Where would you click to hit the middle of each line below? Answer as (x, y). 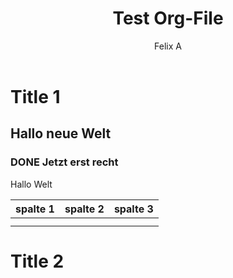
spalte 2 (84, 209)
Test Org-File (168, 18)
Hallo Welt (31, 184)
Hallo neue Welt (61, 133)
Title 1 (35, 96)
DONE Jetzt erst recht (64, 162)
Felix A (168, 46)
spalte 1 (35, 209)
